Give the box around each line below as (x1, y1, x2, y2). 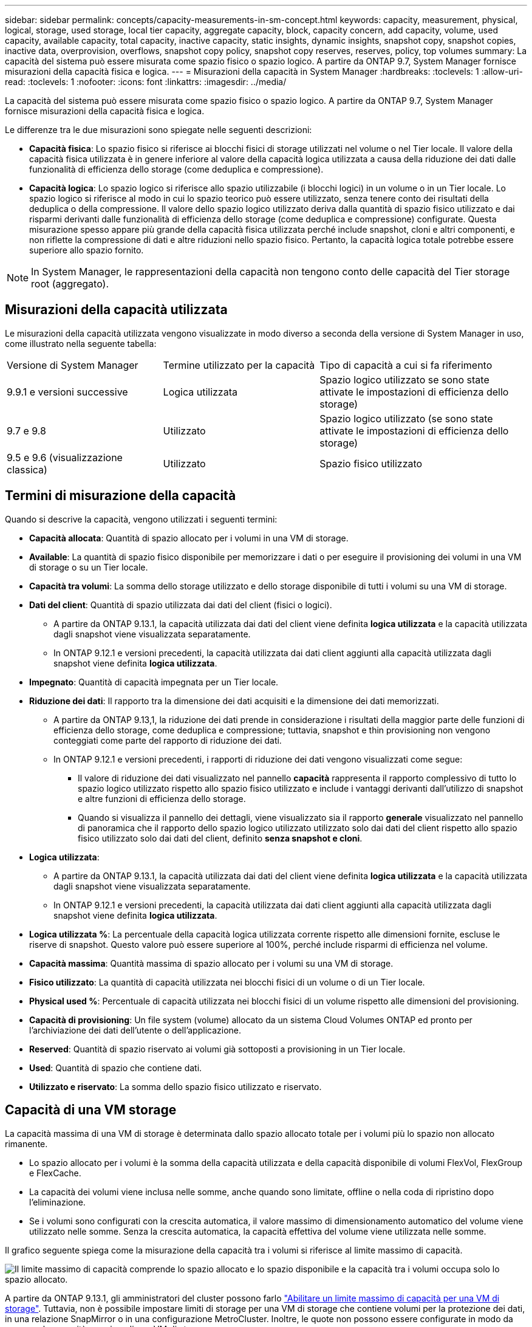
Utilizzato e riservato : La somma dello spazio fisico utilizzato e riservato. (29, 1081, 322, 1092)
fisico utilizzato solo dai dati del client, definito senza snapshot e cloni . (78, 832, 363, 843)
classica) (7, 463, 47, 476)
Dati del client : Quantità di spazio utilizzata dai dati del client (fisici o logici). (29, 599, 332, 610)
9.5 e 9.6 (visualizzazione (7, 451, 123, 464)
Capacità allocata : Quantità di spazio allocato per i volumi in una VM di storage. (29, 532, 349, 543)
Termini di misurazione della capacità (5, 488, 236, 504)
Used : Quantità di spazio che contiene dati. (29, 1062, 202, 1073)
